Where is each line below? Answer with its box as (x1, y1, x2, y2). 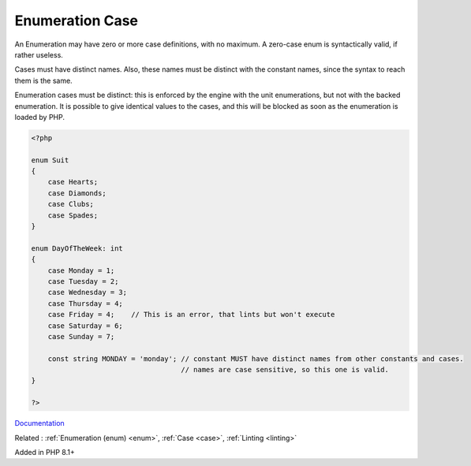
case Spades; (47, 211, 99, 220)
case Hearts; (47, 177, 99, 187)
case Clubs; (47, 199, 95, 209)
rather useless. (14, 50, 63, 59)
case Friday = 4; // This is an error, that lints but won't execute (47, 310, 335, 319)
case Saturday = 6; (47, 321, 124, 330)
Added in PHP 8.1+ (14, 448, 75, 457)
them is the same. (14, 76, 73, 85)
